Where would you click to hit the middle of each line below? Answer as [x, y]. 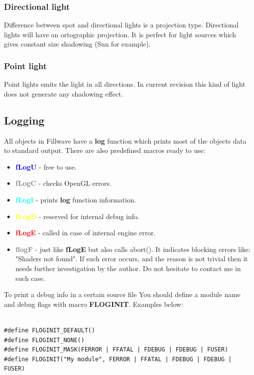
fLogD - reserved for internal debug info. [77, 216]
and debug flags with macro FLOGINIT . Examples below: [94, 304]
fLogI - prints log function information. [76, 199]
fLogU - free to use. [46, 166]
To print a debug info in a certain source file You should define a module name [122, 294]
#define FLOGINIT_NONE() [44, 340]
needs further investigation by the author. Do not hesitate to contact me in [128, 268]
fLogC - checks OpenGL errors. [63, 183]
